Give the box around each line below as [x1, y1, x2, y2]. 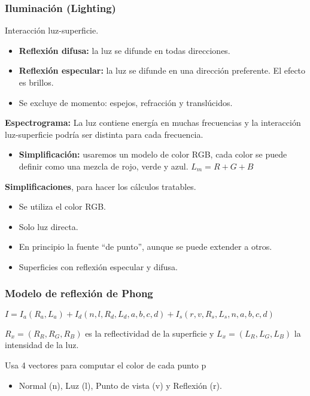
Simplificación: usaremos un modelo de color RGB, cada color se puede [19, 148, 287, 161]
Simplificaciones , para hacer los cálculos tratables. [5, 180, 196, 192]
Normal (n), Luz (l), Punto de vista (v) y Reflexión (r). [19, 379, 222, 391]
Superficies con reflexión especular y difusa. [19, 260, 178, 273]
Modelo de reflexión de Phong [5, 286, 153, 301]
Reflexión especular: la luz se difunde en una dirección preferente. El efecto [19, 64, 306, 77]
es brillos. [19, 76, 54, 88]
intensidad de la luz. [5, 338, 79, 351]
